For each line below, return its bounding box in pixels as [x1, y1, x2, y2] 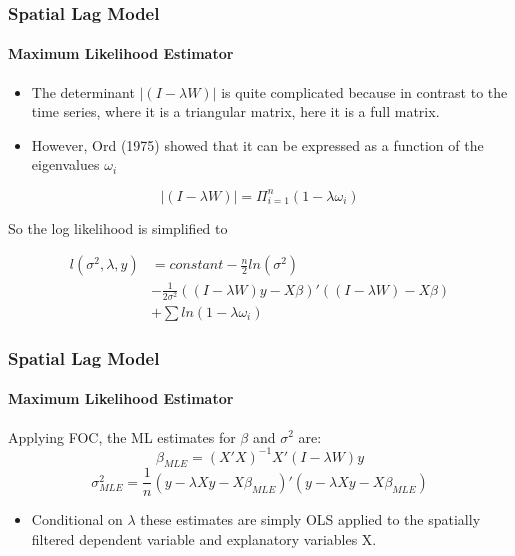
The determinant [31, 81, 135, 102]
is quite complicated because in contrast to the [221, 81, 508, 102]
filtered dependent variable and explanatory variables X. [31, 529, 377, 550]
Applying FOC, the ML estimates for [8, 426, 236, 447]
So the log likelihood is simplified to [8, 217, 228, 238]
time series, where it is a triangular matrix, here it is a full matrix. [31, 101, 440, 122]
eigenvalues [31, 154, 100, 175]
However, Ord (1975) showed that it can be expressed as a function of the [31, 134, 484, 155]
